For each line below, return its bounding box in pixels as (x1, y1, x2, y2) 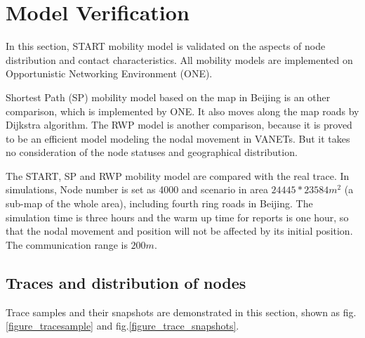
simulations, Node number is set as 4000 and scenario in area (6, 182, 268, 197)
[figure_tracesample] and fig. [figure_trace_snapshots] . (6, 318, 239, 333)
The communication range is (6, 237, 128, 252)
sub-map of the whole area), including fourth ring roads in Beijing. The (6, 196, 313, 211)
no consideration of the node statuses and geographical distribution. (6, 145, 298, 160)
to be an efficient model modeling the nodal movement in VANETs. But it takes (6, 131, 350, 145)
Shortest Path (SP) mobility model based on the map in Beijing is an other (6, 89, 331, 104)
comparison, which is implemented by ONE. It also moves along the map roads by (6, 103, 359, 118)
